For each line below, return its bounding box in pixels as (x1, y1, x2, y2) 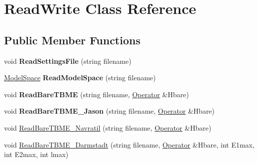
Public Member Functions (4, 32, 140, 47)
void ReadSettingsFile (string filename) (4, 55, 131, 66)
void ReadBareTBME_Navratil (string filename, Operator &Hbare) (4, 122, 212, 133)
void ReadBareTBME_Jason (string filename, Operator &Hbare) (4, 106, 215, 116)
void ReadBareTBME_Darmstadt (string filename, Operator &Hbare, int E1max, (4, 139, 255, 150)
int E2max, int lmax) (4, 149, 69, 160)
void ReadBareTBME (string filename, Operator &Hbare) (4, 89, 189, 99)
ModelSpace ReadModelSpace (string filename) (4, 72, 156, 83)
